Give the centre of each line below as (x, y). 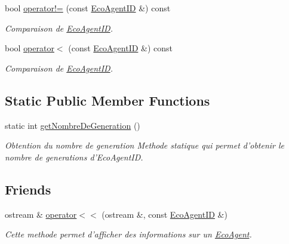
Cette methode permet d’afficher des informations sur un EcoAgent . (128, 234)
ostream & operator (41, 214)
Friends (28, 189)
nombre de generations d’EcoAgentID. (74, 157)
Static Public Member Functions (107, 100)
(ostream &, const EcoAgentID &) (165, 214)
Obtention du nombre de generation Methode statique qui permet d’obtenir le (145, 145)
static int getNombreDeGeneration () (73, 125)
